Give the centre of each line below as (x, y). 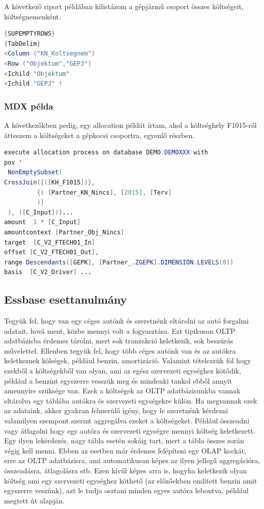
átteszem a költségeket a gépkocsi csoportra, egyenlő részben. (99, 135)
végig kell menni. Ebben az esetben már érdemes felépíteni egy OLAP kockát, (125, 450)
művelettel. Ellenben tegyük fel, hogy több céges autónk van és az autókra (120, 350)
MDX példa (29, 106)
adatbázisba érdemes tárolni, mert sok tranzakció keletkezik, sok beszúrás (119, 341)
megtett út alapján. (35, 500)
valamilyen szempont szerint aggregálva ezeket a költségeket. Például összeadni (127, 421)
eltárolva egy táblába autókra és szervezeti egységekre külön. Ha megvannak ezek (131, 400)
